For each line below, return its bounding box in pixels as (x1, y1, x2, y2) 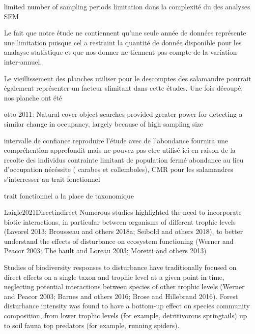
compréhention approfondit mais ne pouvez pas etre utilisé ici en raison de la (4, 145, 236, 155)
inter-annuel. (4, 56, 42, 67)
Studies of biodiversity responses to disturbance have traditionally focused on (4, 262, 237, 272)
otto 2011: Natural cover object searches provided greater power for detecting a (4, 109, 243, 119)
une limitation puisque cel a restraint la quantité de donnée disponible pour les (4, 37, 242, 47)
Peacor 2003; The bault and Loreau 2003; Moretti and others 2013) (4, 245, 207, 256)
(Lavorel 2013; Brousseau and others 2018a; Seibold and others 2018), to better (4, 226, 243, 236)
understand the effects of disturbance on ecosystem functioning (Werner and (4, 235, 234, 246)
